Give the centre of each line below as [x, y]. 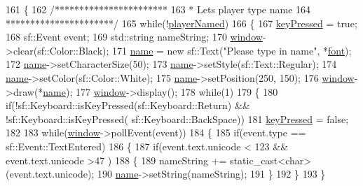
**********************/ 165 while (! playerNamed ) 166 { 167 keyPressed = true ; [181, 23]
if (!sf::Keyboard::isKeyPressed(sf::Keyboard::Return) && [128, 105]
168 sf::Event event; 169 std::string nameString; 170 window [134, 37]
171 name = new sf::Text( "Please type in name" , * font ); [232, 50]
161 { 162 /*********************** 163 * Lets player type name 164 [158, 9]
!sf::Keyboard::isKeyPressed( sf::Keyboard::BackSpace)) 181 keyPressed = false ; [177, 119]
